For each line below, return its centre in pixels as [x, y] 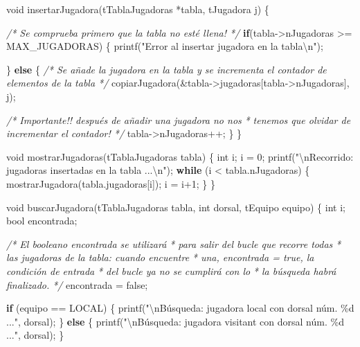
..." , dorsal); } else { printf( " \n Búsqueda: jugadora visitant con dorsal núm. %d [175, 321]
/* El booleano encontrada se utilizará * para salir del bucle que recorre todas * [174, 243]
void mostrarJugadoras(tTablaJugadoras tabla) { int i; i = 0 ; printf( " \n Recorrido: [180, 156]
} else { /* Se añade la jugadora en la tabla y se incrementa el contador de [166, 69]
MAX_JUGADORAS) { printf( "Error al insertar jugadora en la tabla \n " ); [165, 46]
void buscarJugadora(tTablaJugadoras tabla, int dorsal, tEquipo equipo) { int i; [176, 207]
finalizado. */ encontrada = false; [77, 284]
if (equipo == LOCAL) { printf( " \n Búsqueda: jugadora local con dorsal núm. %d [180, 308]
